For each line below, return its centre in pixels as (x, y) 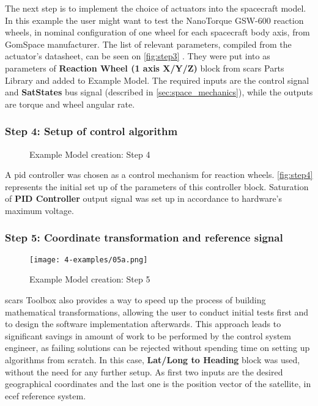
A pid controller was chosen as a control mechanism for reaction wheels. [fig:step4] (159, 175)
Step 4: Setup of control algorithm (91, 131)
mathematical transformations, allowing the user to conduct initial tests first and (157, 312)
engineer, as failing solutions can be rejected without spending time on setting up (157, 348)
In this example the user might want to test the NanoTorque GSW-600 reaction (154, 20)
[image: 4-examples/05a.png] (89, 260)
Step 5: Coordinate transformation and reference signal (144, 238)
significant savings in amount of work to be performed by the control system (148, 335)
